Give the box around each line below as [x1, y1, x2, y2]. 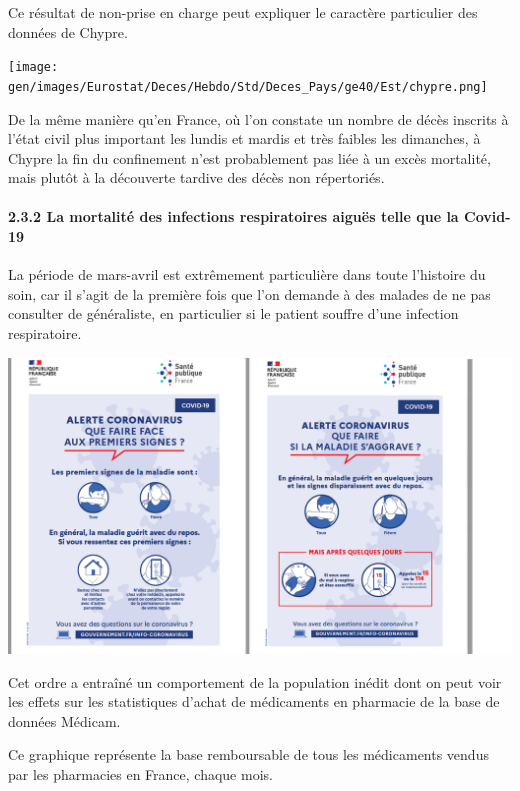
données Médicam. [8, 710, 121, 731]
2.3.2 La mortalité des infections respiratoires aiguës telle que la [8, 206, 459, 227]
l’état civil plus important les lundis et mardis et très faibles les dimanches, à [8, 128, 481, 149]
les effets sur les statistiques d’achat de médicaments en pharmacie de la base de [8, 691, 500, 712]
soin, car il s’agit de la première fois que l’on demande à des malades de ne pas [8, 283, 491, 304]
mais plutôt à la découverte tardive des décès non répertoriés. [8, 167, 385, 188]
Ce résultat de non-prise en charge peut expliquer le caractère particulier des [8, 2, 478, 22]
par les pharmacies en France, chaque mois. [8, 763, 273, 784]
